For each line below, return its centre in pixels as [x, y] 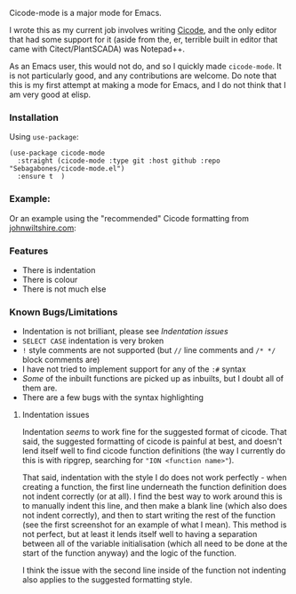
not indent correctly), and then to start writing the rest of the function [148, 516]
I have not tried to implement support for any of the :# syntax [134, 369]
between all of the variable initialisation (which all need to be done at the [155, 544]
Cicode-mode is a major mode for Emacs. [85, 13]
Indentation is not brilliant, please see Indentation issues [125, 332]
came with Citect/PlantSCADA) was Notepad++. [97, 49]
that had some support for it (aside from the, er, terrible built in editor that [144, 40]
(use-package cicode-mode [57, 153]
